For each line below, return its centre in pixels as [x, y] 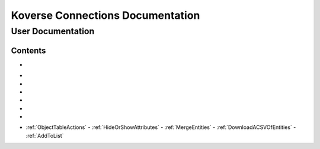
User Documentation [53, 31]
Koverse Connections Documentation [105, 15]
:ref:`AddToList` [45, 135]
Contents [28, 50]
